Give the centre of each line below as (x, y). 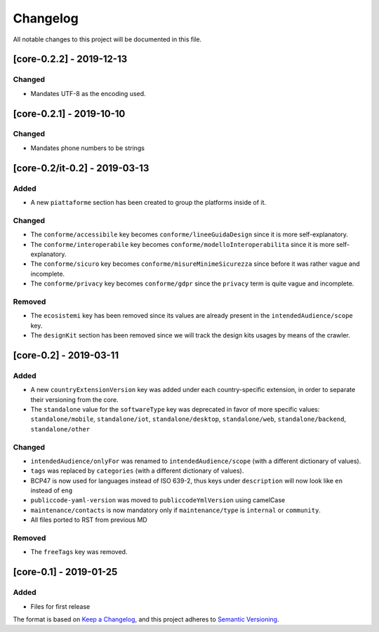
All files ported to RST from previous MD (89, 520)
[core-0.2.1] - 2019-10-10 (69, 113)
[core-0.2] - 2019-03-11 (66, 355)
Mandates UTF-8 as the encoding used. (88, 93)
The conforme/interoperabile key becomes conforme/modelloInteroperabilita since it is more (182, 244)
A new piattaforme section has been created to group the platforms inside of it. (148, 203)
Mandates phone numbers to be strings (88, 148)
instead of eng (52, 490)
